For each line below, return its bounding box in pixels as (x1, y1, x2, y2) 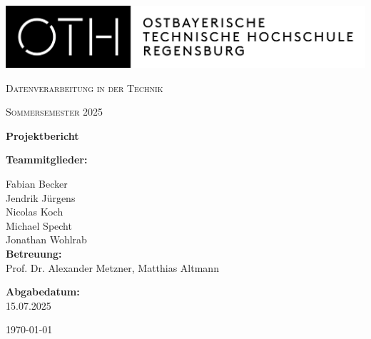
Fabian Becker (6, 176, 68, 191)
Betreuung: (6, 246, 62, 261)
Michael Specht (6, 218, 72, 233)
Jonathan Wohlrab (6, 232, 87, 247)
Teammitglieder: (6, 152, 88, 167)
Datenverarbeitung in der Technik (6, 80, 163, 95)
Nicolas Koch (6, 204, 63, 219)
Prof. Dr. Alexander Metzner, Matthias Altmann (6, 260, 219, 275)
